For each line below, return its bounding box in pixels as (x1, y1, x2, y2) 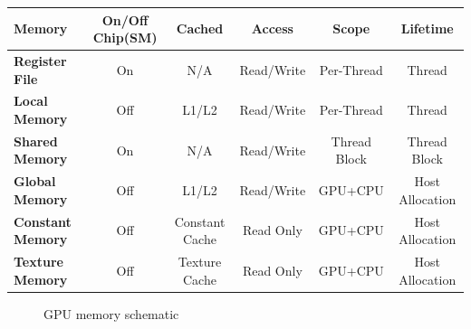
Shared (14, 131, 58, 150)
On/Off (101, 10, 149, 29)
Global (14, 172, 56, 191)
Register (14, 51, 67, 70)
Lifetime (400, 19, 454, 38)
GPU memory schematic (43, 304, 179, 323)
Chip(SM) (92, 28, 158, 47)
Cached (176, 19, 224, 38)
